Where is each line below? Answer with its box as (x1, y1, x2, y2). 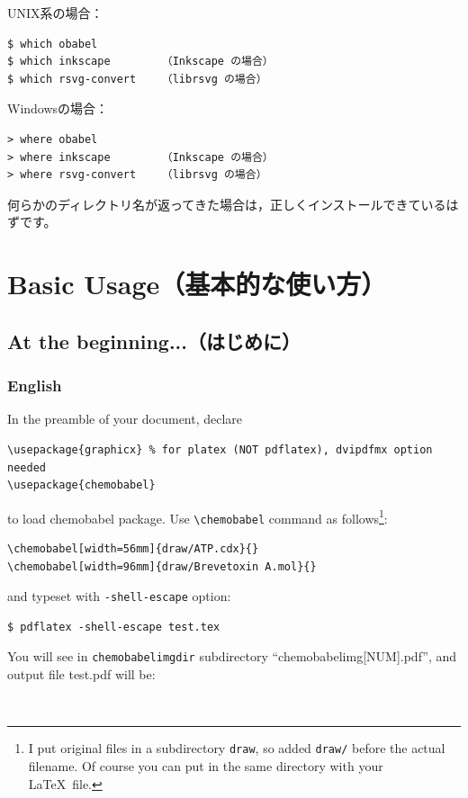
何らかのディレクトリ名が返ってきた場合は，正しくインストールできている (7, 194, 446, 213)
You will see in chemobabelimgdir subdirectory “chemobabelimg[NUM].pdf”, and (7, 647, 457, 666)
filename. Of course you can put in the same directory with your (28, 756, 383, 775)
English (7, 374, 62, 397)
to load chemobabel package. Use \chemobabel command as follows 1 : (7, 506, 388, 527)
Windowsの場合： (7, 99, 109, 118)
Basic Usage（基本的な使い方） (7, 265, 387, 302)
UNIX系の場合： (7, 4, 103, 22)
